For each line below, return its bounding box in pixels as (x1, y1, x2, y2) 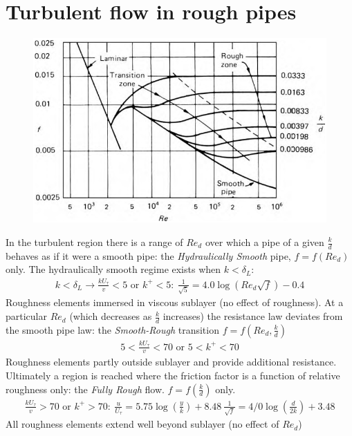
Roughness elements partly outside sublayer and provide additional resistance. (6, 354, 337, 369)
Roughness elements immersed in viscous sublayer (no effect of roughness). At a (6, 295, 344, 310)
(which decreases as (69, 309, 152, 323)
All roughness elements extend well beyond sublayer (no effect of (6, 417, 279, 431)
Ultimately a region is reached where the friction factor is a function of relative (6, 368, 340, 383)
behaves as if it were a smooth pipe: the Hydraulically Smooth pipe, (6, 248, 291, 263)
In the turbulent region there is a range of (6, 235, 183, 249)
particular (6, 309, 47, 323)
